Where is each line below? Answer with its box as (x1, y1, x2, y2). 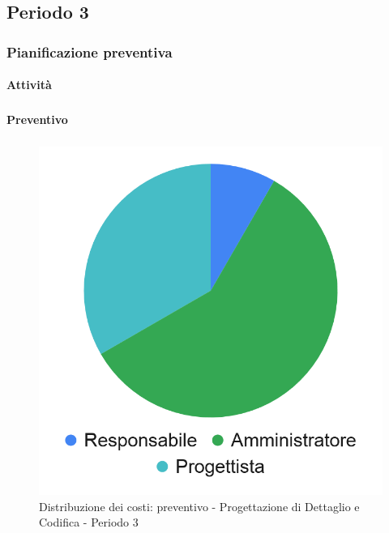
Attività (6, 76, 52, 93)
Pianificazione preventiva (6, 41, 173, 62)
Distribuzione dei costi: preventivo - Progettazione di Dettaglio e (39, 497, 360, 514)
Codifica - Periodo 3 (39, 514, 139, 531)
